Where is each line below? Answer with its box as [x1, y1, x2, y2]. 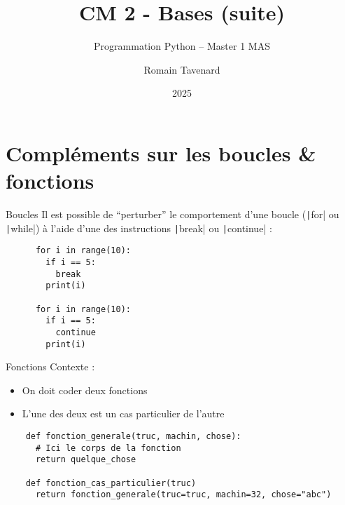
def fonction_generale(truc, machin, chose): [25, 431, 241, 442]
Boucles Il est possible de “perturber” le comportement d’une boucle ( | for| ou [6, 207, 339, 222]
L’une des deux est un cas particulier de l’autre [22, 406, 225, 421]
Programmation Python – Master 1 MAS [94, 39, 270, 53]
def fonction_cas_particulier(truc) [25, 478, 197, 488]
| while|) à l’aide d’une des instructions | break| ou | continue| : [6, 220, 272, 235]
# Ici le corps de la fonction [35, 443, 181, 453]
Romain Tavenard [143, 62, 220, 76]
